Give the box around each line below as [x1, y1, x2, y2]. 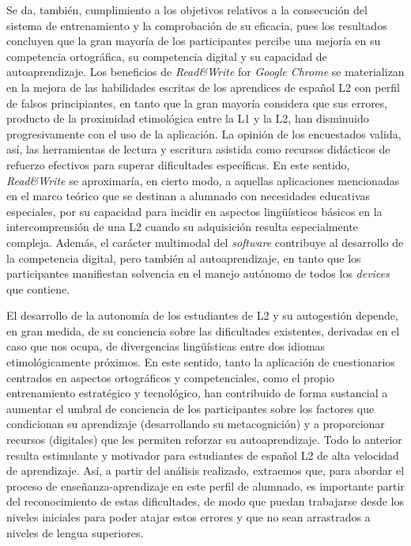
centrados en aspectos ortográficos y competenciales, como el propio [6, 369, 335, 385]
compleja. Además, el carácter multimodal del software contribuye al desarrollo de [6, 233, 404, 250]
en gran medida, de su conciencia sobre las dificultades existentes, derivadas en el [6, 322, 400, 339]
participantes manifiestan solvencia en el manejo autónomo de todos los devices [6, 265, 390, 282]
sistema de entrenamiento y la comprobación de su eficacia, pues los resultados [6, 17, 387, 33]
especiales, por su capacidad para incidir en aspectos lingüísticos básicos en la [6, 203, 383, 219]
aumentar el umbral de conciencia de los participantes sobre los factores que [6, 400, 375, 416]
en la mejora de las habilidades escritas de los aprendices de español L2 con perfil [6, 78, 400, 95]
